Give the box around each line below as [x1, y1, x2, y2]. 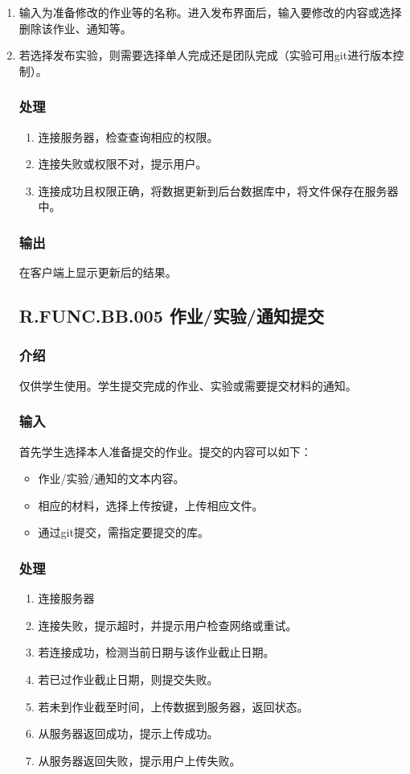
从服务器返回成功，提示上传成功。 [38, 725, 219, 742]
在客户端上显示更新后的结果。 [18, 264, 177, 281]
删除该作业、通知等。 [18, 19, 132, 36]
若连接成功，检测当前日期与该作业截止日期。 [38, 644, 275, 661]
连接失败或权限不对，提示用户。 [38, 155, 207, 172]
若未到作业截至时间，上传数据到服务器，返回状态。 [38, 698, 309, 714]
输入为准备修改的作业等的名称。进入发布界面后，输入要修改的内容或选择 [18, 4, 402, 20]
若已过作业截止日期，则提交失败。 [38, 670, 219, 687]
